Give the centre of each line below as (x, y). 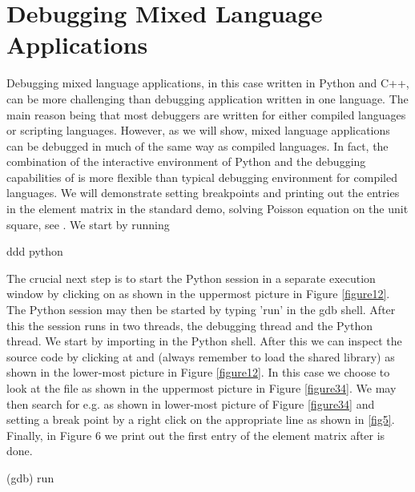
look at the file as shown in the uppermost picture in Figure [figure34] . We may (201, 388)
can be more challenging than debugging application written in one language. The (207, 98)
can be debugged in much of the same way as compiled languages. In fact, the (197, 145)
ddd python (35, 251)
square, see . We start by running (88, 224)
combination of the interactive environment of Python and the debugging (186, 161)
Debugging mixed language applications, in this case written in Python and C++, (208, 83)
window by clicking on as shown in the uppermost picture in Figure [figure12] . (198, 294)
